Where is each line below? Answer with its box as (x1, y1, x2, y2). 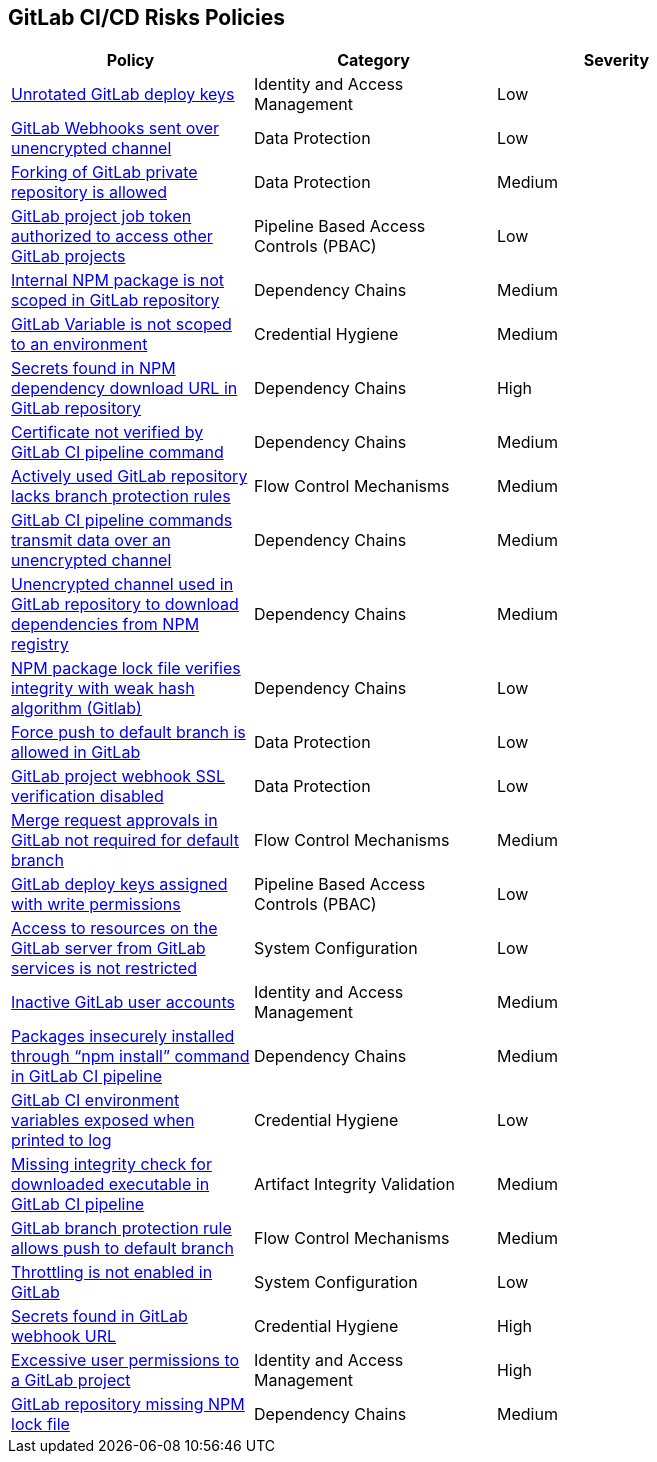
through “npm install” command (11, 1046, 250, 1067)
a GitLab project (11, 1370, 131, 1391)
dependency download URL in (11, 378, 238, 399)
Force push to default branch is (11, 722, 246, 743)
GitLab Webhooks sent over (11, 118, 220, 139)
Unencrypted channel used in (11, 574, 234, 595)
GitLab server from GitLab (11, 938, 206, 959)
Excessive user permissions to (11, 1350, 240, 1371)
